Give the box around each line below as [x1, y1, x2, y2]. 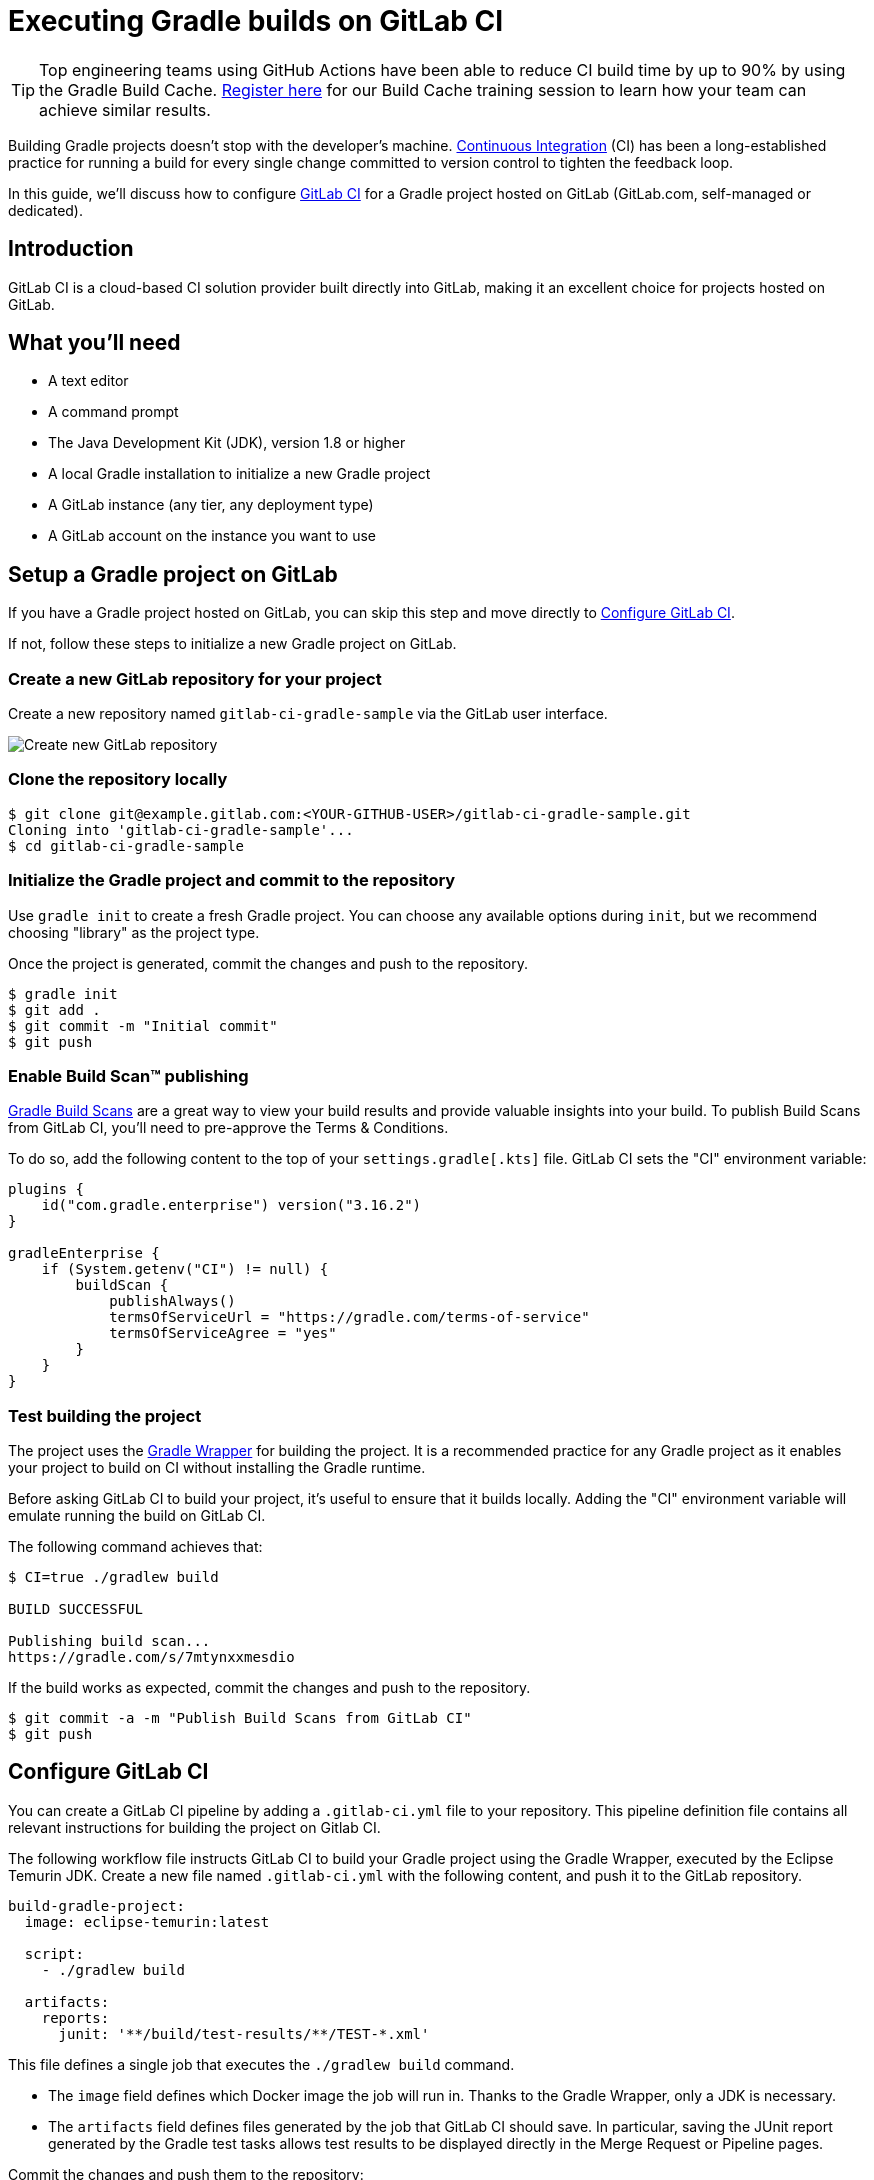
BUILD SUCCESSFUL [8, 1601, 143, 1618]
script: [24, 1945, 84, 1962]
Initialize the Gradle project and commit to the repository [8, 870, 456, 891]
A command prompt [48, 403, 179, 421]
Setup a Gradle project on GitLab [8, 561, 338, 587]
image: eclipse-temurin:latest [24, 1913, 270, 1930]
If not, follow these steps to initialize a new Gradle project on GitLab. [8, 635, 457, 653]
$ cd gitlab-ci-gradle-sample [8, 837, 245, 854]
